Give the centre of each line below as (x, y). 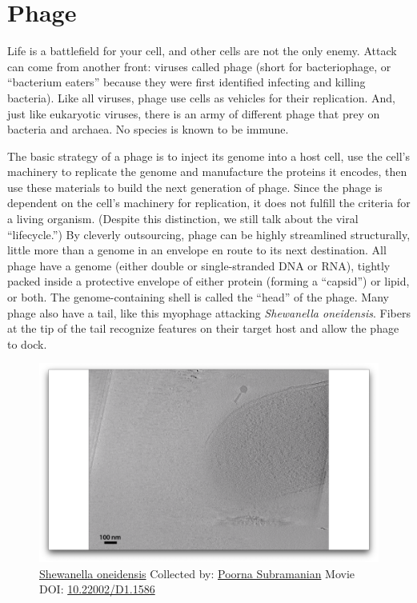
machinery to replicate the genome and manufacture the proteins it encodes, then (207, 172)
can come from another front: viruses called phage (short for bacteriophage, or (199, 66)
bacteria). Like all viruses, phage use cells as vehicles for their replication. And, (201, 97)
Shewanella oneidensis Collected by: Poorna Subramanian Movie (197, 573)
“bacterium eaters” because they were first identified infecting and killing (186, 82)
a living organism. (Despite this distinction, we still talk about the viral (183, 219)
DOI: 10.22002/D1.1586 (97, 589)
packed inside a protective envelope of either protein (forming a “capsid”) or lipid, (208, 281)
